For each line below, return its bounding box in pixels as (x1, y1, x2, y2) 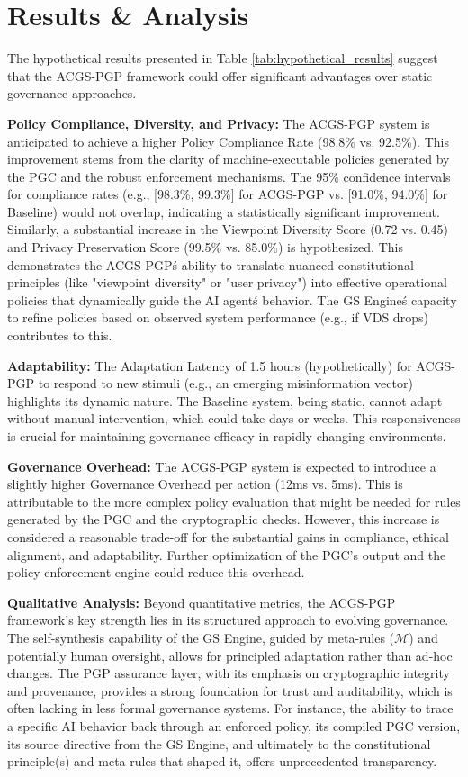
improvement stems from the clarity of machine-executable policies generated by (7, 149, 450, 168)
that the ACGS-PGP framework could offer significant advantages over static (7, 66, 433, 85)
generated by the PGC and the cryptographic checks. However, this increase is (7, 510, 440, 529)
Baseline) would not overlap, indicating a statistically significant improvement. (7, 202, 440, 221)
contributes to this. (7, 326, 112, 345)
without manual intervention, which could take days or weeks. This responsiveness (7, 409, 461, 428)
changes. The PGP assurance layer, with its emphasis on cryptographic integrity (7, 664, 450, 682)
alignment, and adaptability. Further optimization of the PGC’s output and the (7, 545, 446, 564)
